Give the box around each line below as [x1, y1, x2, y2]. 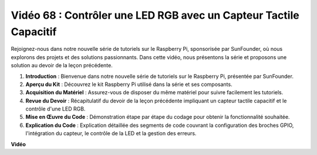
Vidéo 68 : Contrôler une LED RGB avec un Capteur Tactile [11, 9, 299, 22]
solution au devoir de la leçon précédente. [11, 62, 113, 69]
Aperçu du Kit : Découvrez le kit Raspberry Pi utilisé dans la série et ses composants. [25, 81, 232, 88]
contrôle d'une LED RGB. [25, 105, 86, 112]
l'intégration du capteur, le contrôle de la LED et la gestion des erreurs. [25, 130, 197, 137]
